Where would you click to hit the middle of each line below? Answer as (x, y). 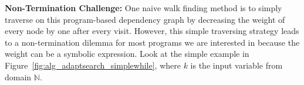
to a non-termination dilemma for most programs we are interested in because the (152, 42)
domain (18, 76)
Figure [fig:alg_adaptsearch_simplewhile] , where (93, 65)
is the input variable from (237, 65)
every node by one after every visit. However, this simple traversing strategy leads (152, 31)
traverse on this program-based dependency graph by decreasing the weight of (145, 19)
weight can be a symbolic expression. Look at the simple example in (127, 54)
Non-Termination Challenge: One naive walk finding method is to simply (143, 8)
